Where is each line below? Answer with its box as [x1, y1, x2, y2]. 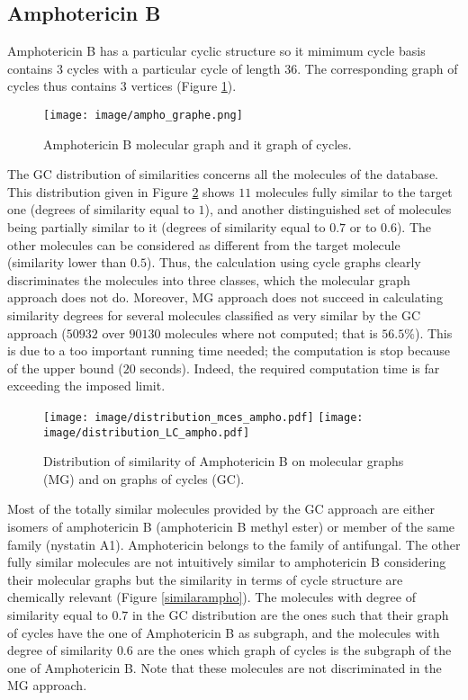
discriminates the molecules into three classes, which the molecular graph [7, 270, 410, 289]
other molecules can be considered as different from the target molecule [7, 235, 400, 254]
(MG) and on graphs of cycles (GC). [43, 469, 245, 488]
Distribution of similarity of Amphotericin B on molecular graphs [43, 452, 404, 471]
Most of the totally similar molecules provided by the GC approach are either [7, 499, 435, 518]
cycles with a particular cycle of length [67, 58, 281, 77]
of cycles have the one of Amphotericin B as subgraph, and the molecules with [7, 623, 440, 642]
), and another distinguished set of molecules [204, 200, 452, 219]
